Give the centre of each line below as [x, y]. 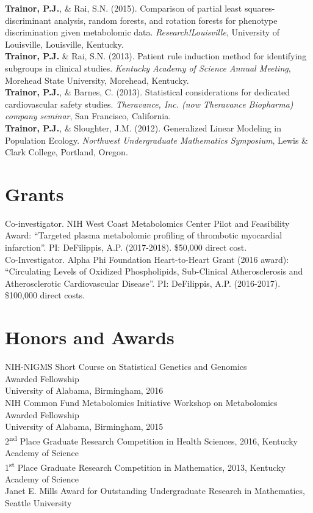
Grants [34, 194]
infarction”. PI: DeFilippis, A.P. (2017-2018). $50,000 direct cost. [126, 247]
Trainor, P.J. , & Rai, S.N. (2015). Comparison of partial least [124, 8]
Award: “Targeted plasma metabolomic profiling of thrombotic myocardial [144, 235]
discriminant [28, 20]
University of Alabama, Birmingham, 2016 [84, 390]
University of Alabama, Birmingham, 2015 [84, 426]
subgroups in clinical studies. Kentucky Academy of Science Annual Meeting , [148, 68]
